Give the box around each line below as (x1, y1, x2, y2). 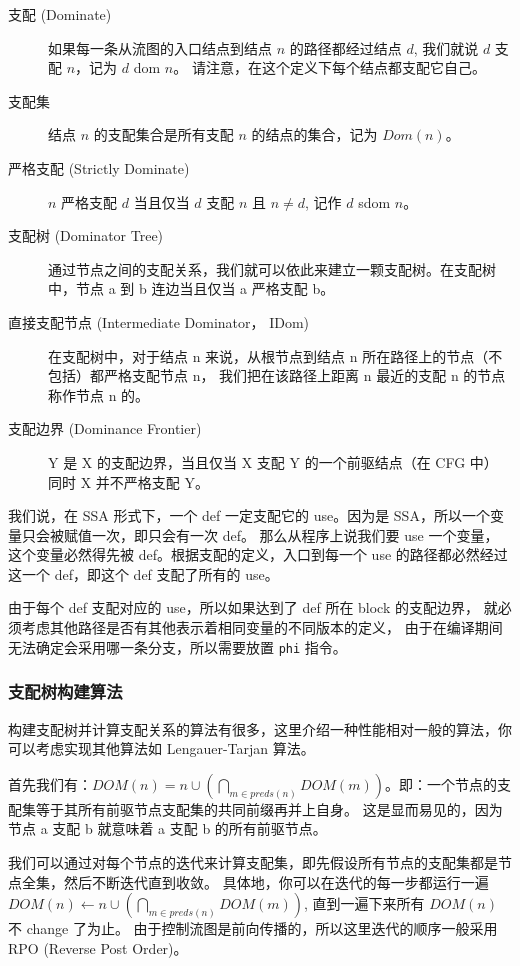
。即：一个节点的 (384, 773, 497, 794)
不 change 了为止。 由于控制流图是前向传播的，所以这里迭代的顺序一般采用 (8, 918, 498, 939)
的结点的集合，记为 (251, 124, 378, 145)
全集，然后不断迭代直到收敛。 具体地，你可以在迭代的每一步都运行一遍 (21, 871, 489, 892)
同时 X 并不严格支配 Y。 (48, 471, 209, 492)
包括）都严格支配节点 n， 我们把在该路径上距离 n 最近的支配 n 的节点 (48, 365, 506, 386)
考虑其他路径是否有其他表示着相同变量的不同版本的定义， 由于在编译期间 (21, 617, 503, 638)
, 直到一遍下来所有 (304, 893, 425, 914)
